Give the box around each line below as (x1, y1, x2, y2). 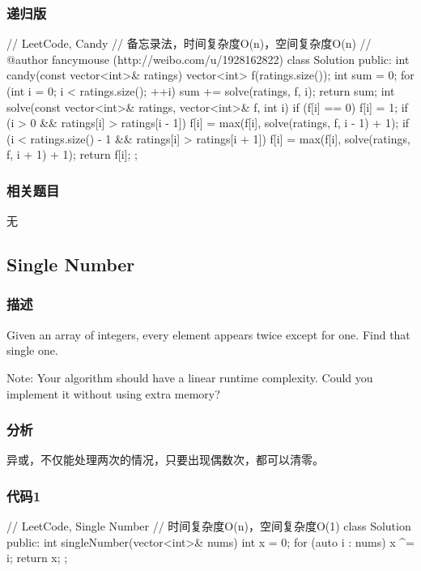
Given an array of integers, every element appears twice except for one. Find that (6, 326, 410, 343)
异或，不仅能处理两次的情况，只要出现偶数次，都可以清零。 (6, 451, 324, 468)
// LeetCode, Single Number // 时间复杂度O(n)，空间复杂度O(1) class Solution (6, 518, 411, 535)
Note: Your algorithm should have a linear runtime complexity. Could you (6, 369, 373, 386)
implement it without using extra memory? (6, 385, 220, 402)
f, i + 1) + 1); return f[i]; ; (6, 146, 138, 163)
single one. (6, 342, 58, 359)
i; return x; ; (6, 549, 68, 566)
